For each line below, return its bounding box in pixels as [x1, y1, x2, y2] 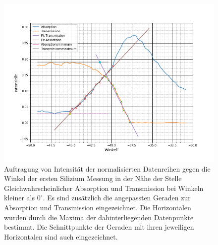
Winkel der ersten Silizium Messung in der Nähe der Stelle [4, 173, 182, 184]
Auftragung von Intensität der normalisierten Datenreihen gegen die [4, 163, 211, 174]
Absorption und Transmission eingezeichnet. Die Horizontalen [4, 202, 191, 212]
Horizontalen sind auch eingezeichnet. [4, 231, 118, 242]
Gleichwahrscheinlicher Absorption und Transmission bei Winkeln [4, 183, 204, 193]
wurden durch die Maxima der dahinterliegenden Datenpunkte [4, 212, 194, 222]
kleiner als [4, 192, 35, 203]
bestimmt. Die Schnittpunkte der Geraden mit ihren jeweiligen [4, 222, 194, 232]
